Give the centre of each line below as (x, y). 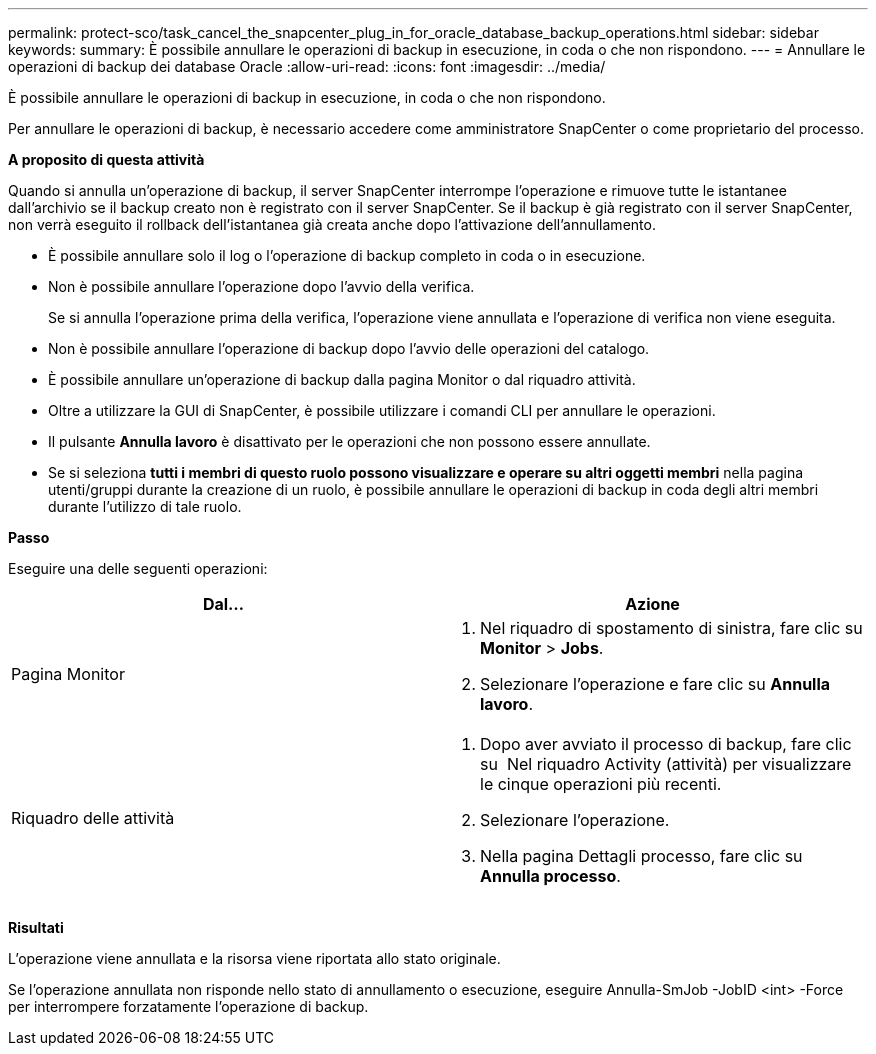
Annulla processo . (550, 876)
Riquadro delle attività (93, 818)
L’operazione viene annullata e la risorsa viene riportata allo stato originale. (254, 958)
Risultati (36, 927)
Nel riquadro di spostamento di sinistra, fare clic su (671, 628)
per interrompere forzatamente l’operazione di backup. (188, 1006)
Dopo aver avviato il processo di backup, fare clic (666, 744)
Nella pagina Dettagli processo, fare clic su (641, 856)
